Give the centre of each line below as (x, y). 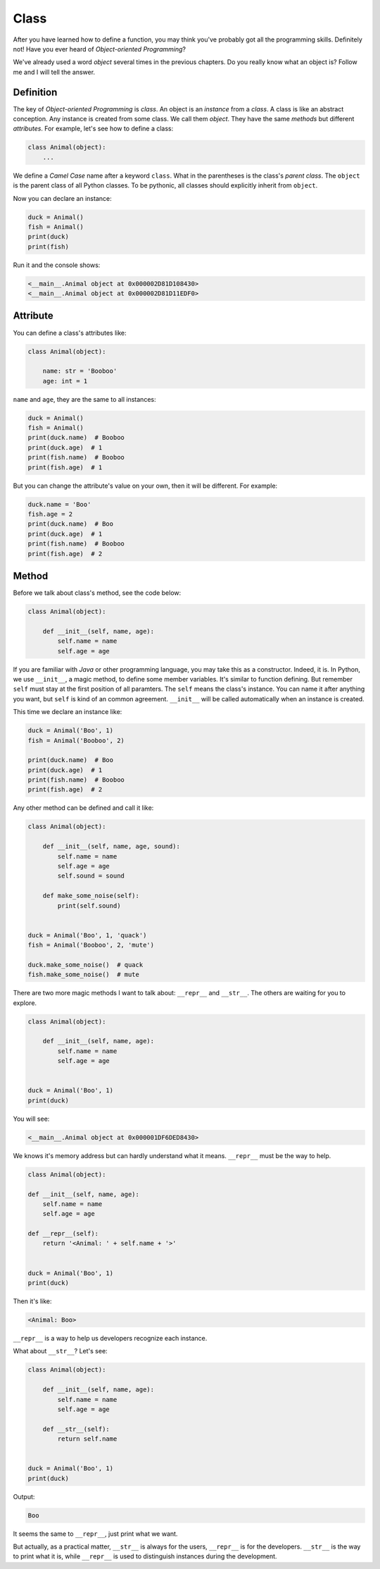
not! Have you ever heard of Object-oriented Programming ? (100, 49)
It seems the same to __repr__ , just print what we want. (95, 1534)
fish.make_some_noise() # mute (84, 975)
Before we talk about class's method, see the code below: (97, 593)
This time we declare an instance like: (68, 712)
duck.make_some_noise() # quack (85, 965)
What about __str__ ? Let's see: (61, 1351)
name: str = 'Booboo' (80, 371)
